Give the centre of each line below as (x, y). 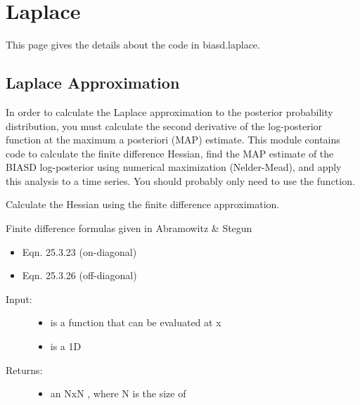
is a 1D (66, 346)
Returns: (24, 369)
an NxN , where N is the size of (118, 393)
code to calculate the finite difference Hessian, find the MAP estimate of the (170, 153)
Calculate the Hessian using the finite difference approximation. (143, 204)
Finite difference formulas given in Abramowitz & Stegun (129, 228)
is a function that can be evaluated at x (136, 322)
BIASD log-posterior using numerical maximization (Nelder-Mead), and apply (174, 167)
